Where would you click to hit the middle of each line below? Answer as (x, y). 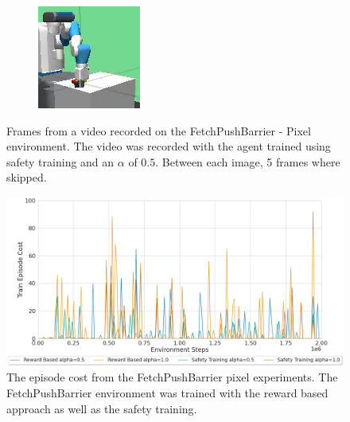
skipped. (27, 177)
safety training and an (60, 161)
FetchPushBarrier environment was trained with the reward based (167, 392)
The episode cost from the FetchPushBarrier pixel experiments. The (172, 377)
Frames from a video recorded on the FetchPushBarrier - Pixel (159, 130)
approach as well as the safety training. (102, 408)
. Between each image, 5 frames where (248, 161)
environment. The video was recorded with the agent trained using (169, 146)
